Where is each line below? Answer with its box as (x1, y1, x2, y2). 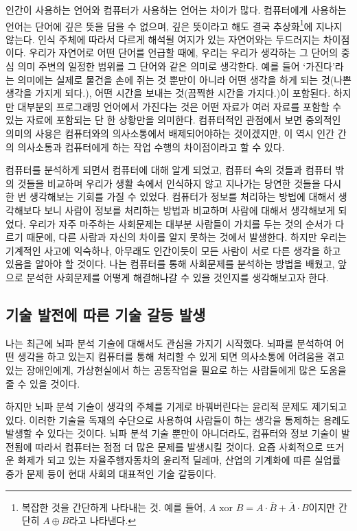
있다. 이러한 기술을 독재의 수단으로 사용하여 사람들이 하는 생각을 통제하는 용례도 (5, 412, 350, 427)
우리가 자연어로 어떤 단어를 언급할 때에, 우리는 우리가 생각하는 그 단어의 (29, 45, 338, 60)
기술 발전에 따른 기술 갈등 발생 (5, 303, 206, 324)
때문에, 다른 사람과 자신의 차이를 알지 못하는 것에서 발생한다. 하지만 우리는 (26, 230, 347, 244)
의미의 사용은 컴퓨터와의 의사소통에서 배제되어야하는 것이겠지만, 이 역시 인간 (5, 126, 335, 140)
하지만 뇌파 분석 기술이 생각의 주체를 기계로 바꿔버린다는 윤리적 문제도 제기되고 (5, 399, 347, 414)
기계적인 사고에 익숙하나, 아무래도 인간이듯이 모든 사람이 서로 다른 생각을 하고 (5, 243, 341, 257)
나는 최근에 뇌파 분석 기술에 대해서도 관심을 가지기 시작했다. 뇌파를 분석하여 (5, 335, 332, 350)
